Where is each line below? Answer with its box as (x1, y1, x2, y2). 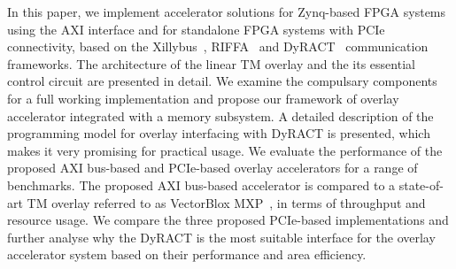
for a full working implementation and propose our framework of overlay (7, 88, 399, 107)
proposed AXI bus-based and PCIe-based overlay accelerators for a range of (7, 158, 418, 177)
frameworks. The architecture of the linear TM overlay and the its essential (7, 54, 415, 73)
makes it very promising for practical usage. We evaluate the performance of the (7, 141, 443, 159)
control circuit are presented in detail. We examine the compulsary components (7, 72, 437, 90)
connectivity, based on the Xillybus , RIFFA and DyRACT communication (7, 37, 429, 56)
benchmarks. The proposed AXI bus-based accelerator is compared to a (7, 175, 396, 194)
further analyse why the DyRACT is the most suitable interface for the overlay (7, 227, 436, 246)
